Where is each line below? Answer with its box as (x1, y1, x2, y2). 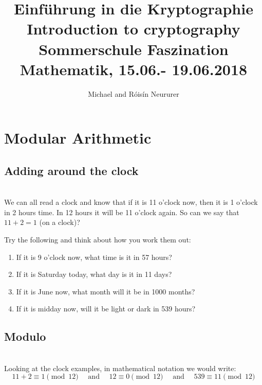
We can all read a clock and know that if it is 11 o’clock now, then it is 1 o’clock (4, 197, 258, 207)
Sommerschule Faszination (39, 38, 229, 59)
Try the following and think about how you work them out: (4, 234, 191, 245)
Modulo (4, 328, 46, 344)
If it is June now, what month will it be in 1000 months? (16, 286, 195, 296)
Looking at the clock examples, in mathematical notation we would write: (4, 362, 236, 373)
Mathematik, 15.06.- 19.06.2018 (20, 58, 248, 79)
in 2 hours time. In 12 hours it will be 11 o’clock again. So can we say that (4, 206, 239, 217)
